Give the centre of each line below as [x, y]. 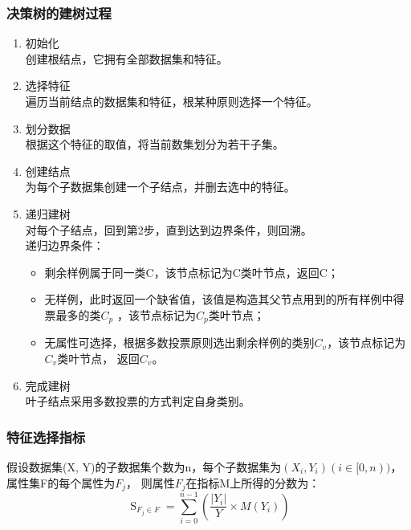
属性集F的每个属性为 [61, 482]
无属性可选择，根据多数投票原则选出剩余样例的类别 [179, 342]
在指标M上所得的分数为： [253, 482]
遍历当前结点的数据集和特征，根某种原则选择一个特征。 [171, 101]
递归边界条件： [65, 245]
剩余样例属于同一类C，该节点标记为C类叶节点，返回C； [191, 272]
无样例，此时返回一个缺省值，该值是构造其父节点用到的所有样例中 [219, 299]
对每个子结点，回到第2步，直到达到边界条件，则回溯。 [169, 229]
